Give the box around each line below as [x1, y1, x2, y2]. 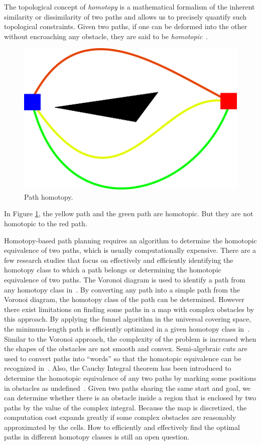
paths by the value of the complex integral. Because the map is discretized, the [4, 402, 247, 412]
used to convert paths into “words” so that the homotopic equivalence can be [4, 353, 241, 363]
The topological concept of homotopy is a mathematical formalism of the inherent [4, 2, 255, 12]
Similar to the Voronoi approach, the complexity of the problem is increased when [4, 333, 256, 344]
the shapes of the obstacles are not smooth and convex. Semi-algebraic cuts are [4, 343, 247, 354]
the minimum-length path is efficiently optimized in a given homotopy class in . [4, 323, 250, 334]
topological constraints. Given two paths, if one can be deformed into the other [4, 21, 247, 32]
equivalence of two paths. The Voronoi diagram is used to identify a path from [4, 274, 245, 284]
